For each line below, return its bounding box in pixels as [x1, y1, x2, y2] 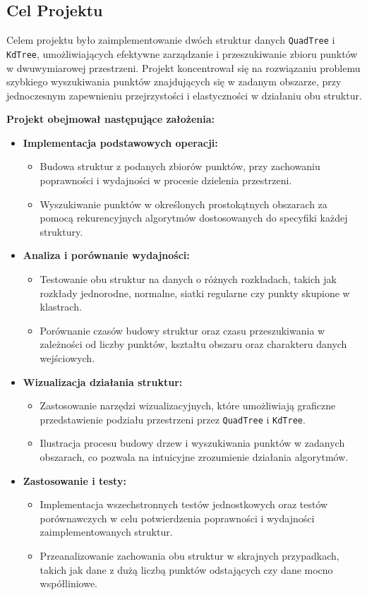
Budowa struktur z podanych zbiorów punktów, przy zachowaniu [40, 159, 320, 174]
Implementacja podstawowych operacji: [23, 135, 218, 150]
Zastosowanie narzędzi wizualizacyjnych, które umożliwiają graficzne [40, 398, 336, 413]
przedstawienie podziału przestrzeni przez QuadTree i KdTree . [40, 411, 306, 426]
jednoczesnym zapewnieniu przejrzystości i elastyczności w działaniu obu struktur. [6, 88, 362, 102]
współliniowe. [40, 576, 97, 591]
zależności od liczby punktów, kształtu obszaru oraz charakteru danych [40, 337, 347, 351]
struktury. [40, 224, 83, 239]
